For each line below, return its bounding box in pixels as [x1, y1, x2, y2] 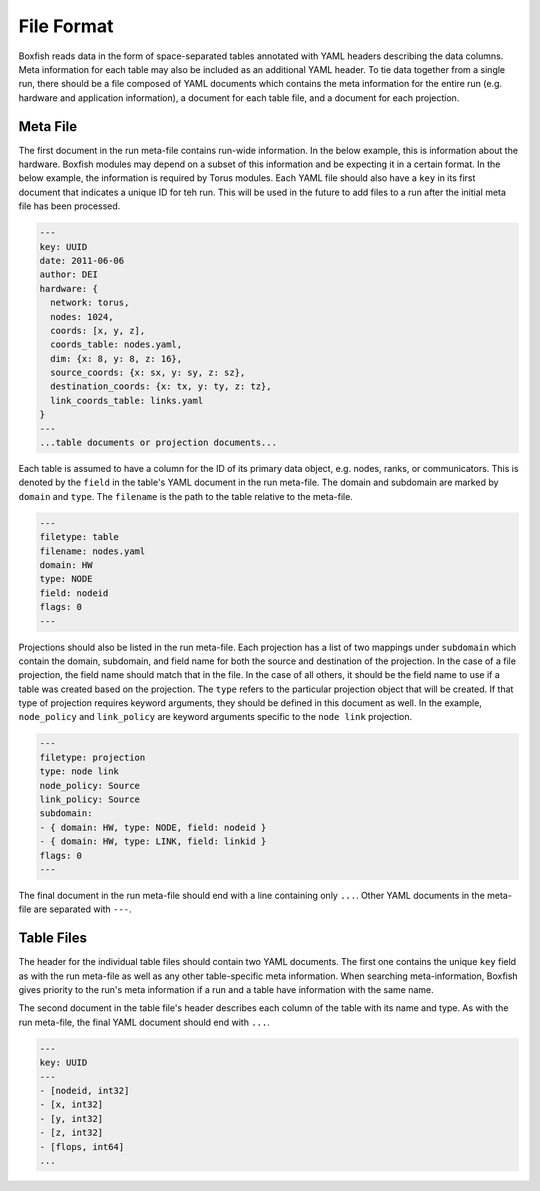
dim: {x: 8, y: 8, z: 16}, [50, 353, 183, 364]
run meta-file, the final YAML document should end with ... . [18, 1016, 270, 1028]
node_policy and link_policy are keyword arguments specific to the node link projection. [18, 711, 413, 723]
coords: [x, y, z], [50, 325, 146, 336]
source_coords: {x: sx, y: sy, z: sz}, [50, 367, 246, 379]
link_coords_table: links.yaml [50, 395, 204, 406]
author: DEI [39, 269, 99, 280]
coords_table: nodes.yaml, [50, 339, 183, 350]
